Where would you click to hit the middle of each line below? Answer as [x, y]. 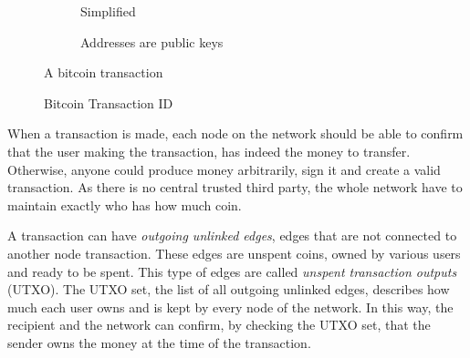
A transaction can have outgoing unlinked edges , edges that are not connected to [232, 235]
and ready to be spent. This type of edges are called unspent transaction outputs [232, 271]
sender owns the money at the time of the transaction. [159, 342]
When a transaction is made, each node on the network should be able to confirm [235, 133]
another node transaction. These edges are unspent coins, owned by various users [234, 253]
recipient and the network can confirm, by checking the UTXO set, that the [219, 325]
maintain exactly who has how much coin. [125, 205]
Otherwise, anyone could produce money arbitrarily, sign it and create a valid [224, 169]
